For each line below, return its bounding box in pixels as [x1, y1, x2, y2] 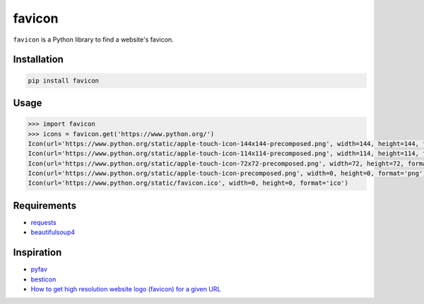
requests [30, 218, 57, 226]
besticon [30, 275, 57, 284]
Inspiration [13, 247, 62, 259]
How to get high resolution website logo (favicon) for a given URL [30, 285, 221, 293]
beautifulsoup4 [30, 228, 76, 236]
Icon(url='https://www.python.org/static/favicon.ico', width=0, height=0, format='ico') [28, 179, 349, 187]
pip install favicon [28, 76, 99, 85]
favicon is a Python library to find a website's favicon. [13, 35, 174, 44]
